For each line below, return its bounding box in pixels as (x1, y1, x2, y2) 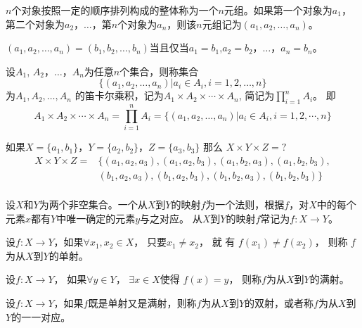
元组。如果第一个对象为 (224, 3, 332, 17)
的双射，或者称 (245, 295, 314, 310)
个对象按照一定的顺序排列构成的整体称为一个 (11, 3, 219, 17)
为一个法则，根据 (205, 196, 285, 211)
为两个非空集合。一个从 (39, 196, 148, 211)
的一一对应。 (11, 309, 71, 324)
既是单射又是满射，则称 (88, 295, 197, 310)
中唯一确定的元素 (56, 210, 136, 225)
